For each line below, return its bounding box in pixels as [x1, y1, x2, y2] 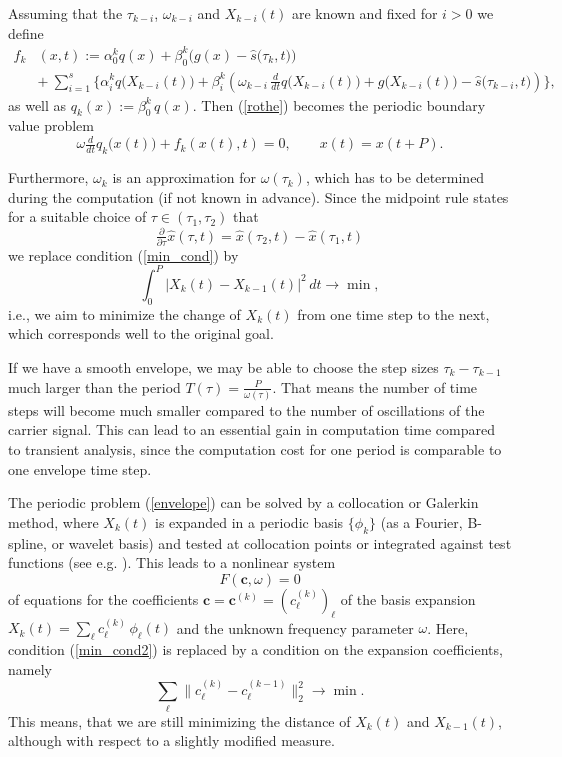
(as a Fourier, [380, 511, 463, 532]
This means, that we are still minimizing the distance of [8, 710, 351, 731]
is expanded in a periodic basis [154, 511, 344, 532]
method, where [8, 511, 99, 532]
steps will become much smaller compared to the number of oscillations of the [8, 399, 485, 420]
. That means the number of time [272, 376, 478, 397]
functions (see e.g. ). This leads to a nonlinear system [8, 552, 336, 573]
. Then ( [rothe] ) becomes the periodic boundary [192, 94, 486, 115]
